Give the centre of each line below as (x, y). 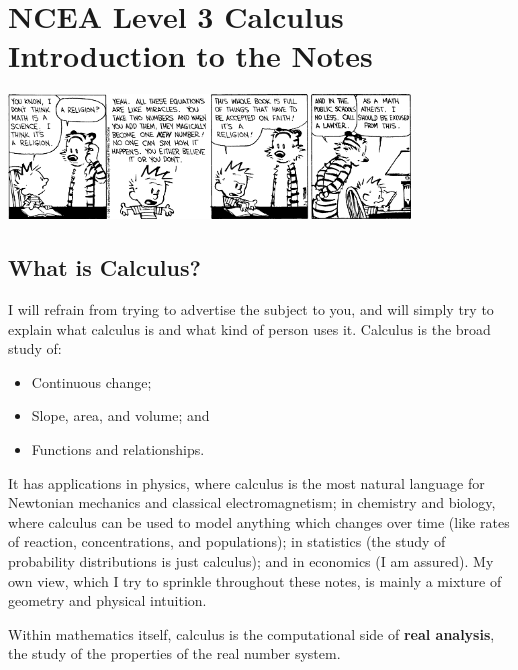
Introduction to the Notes (190, 55)
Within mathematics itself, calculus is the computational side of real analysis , (251, 633)
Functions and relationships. (118, 449)
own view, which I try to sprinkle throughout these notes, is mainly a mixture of (255, 580)
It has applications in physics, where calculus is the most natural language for (246, 482)
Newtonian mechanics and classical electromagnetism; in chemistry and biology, (252, 502)
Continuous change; (91, 381)
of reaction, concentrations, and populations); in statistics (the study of (227, 541)
